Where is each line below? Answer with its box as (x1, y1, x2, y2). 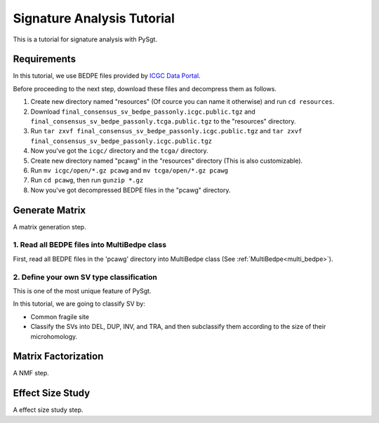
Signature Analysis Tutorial (13, 11, 175, 26)
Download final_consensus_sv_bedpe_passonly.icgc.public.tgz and (30, 107, 255, 116)
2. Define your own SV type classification (13, 272, 157, 282)
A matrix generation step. (13, 222, 87, 231)
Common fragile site (30, 312, 89, 321)
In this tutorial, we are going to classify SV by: (13, 300, 145, 308)
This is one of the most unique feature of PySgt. (13, 286, 152, 295)
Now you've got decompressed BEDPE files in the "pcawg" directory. (30, 186, 231, 194)
